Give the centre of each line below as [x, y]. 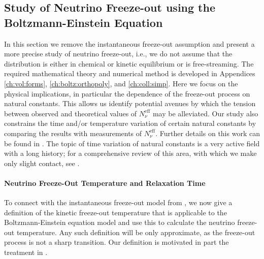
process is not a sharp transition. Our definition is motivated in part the [117, 242]
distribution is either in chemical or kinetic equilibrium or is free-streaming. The [129, 63]
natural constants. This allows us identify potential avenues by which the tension [130, 103]
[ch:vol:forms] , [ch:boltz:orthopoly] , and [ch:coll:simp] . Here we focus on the [121, 83]
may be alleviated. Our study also [205, 113]
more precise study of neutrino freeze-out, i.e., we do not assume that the [118, 54]
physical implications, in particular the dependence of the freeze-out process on [127, 93]
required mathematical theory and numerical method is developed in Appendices [130, 73]
